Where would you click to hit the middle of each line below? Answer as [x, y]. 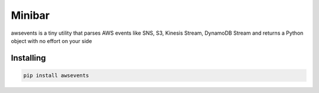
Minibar [30, 15]
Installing [29, 58]
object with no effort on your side [51, 41]
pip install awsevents [56, 75]
